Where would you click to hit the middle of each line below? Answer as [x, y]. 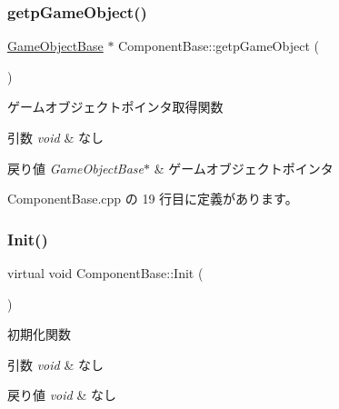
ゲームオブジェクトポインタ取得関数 [115, 107]
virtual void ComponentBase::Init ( [105, 273]
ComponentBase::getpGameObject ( [219, 46]
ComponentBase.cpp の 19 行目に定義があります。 [153, 199]
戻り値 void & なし [62, 395]
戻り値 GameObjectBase [76, 168]
